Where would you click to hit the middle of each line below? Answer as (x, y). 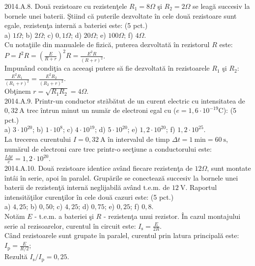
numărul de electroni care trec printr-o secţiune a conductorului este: (108, 148)
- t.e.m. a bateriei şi (64, 216)
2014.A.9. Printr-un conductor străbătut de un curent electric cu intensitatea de (125, 100)
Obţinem (18, 91)
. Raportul (201, 187)
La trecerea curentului (38, 139)
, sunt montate (229, 168)
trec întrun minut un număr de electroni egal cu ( (101, 110)
